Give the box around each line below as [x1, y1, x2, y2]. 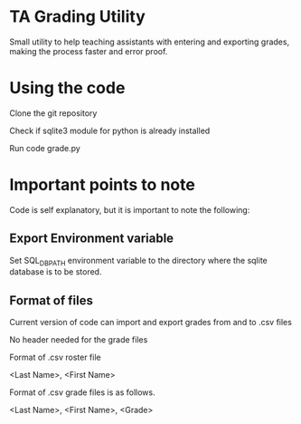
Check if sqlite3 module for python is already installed [9, 125, 211, 136]
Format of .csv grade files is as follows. [9, 387, 155, 398]
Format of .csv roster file [9, 352, 101, 363]
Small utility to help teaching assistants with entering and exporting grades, [9, 36, 290, 47]
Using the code [9, 78, 126, 99]
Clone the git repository [9, 107, 98, 119]
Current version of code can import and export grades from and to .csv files [9, 317, 292, 328]
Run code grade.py [9, 142, 81, 153]
